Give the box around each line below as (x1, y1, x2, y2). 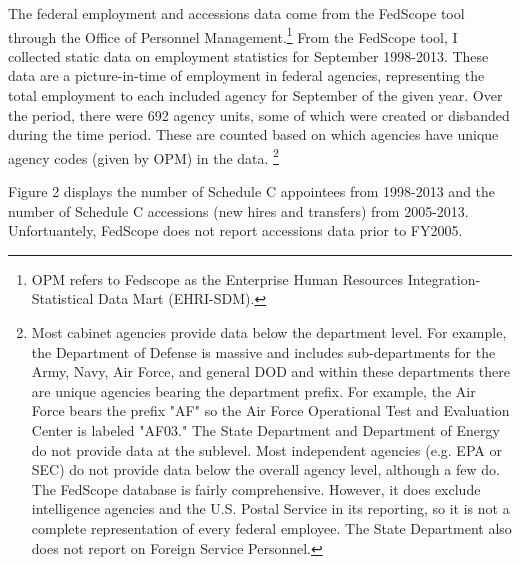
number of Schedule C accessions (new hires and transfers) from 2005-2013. (8, 200, 469, 221)
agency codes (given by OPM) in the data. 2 (8, 144, 279, 168)
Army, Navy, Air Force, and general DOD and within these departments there (31, 361, 510, 382)
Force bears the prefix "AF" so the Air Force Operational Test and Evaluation (31, 400, 510, 421)
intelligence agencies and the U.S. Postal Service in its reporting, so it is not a (31, 498, 510, 519)
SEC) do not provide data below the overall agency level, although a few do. (31, 459, 500, 480)
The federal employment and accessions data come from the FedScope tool (8, 3, 465, 23)
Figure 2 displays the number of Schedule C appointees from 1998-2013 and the (8, 181, 496, 202)
